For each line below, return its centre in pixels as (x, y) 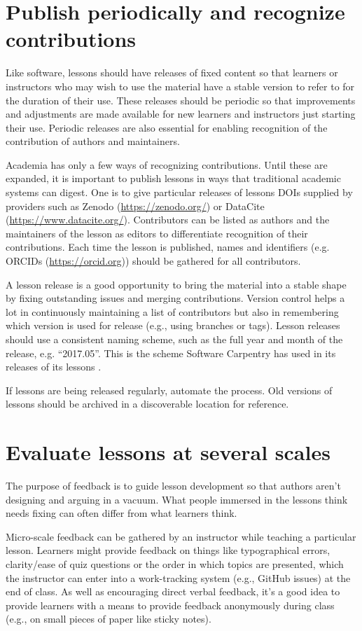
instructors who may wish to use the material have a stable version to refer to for (180, 86)
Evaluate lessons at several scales (168, 452)
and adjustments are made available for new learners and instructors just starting (181, 114)
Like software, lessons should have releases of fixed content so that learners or (172, 72)
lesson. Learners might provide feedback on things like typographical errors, (168, 550)
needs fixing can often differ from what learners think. (121, 513)
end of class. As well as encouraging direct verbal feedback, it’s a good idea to (173, 591)
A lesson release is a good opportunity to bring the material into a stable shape (176, 284)
